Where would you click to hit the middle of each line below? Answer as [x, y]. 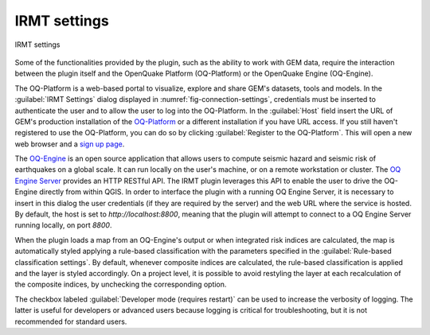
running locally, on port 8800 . [63, 225]
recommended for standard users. [71, 321]
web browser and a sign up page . [70, 144]
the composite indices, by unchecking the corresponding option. [121, 284]
